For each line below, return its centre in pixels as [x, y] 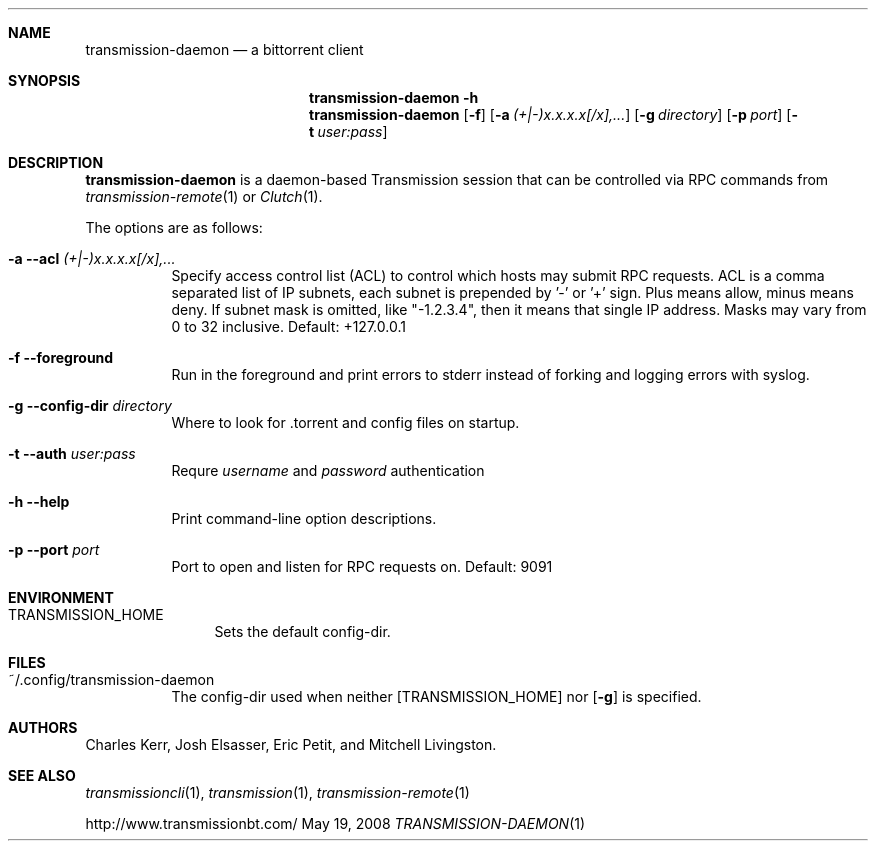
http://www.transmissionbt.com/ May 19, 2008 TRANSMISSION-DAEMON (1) [335, 823]
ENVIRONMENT [61, 597]
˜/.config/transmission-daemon [111, 679]
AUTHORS [43, 727]
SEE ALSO [42, 775]
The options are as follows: [174, 227]
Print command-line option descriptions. [304, 518]
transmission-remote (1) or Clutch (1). [204, 196]
